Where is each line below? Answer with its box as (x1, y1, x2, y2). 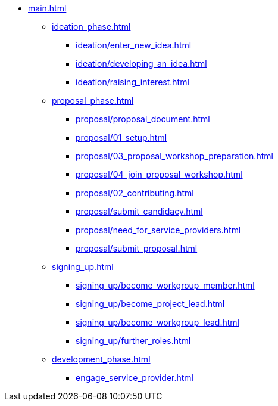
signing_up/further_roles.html (76, 336, 191, 346)
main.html (28, 3, 67, 13)
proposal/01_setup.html (76, 132, 167, 142)
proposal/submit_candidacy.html (76, 206, 203, 216)
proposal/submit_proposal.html (76, 243, 198, 253)
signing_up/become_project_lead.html (76, 299, 225, 309)
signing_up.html (52, 262, 114, 272)
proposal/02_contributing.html (76, 188, 194, 198)
